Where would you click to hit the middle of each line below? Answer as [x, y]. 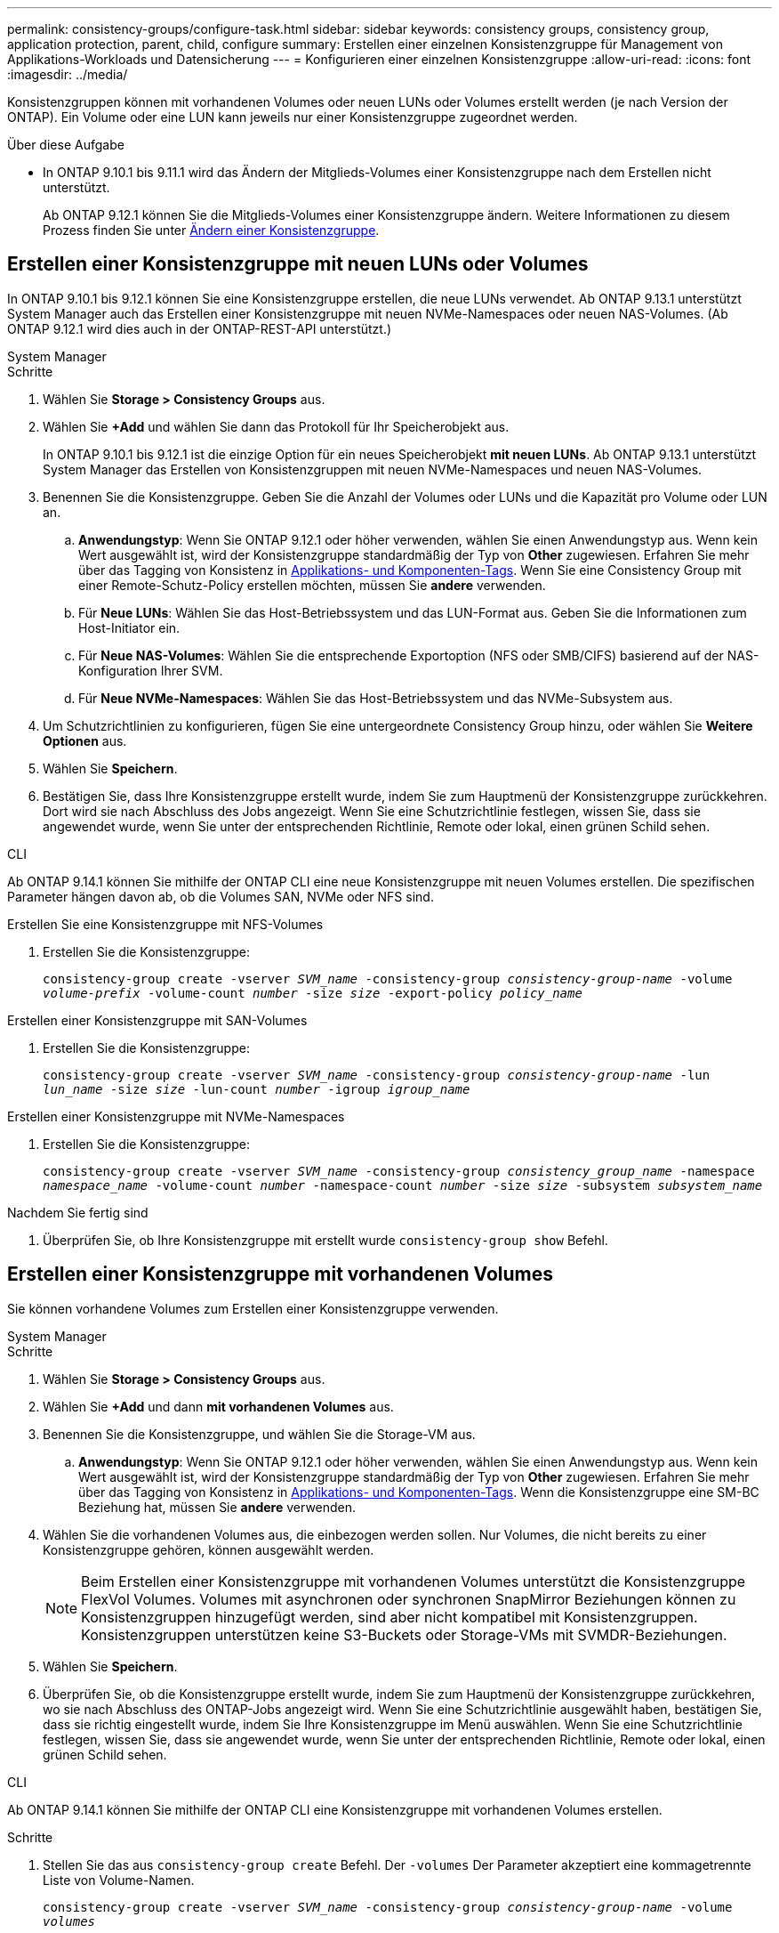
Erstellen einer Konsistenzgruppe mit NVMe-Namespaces [176, 1116]
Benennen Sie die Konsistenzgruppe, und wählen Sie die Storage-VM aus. [259, 1434]
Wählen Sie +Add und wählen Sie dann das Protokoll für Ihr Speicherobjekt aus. [276, 426]
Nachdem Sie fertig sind [78, 1212]
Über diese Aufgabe [66, 145]
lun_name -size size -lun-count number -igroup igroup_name [257, 1089]
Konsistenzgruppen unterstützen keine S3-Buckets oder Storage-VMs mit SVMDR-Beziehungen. [404, 1634]
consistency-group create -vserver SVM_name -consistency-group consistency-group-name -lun [377, 1075]
